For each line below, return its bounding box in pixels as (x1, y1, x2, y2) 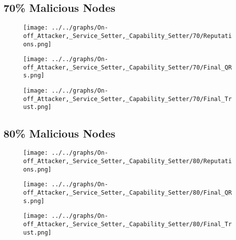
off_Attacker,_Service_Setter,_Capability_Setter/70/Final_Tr (23, 95, 232, 103)
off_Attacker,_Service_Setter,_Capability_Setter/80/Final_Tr (23, 220, 232, 228)
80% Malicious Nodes (3, 125, 116, 140)
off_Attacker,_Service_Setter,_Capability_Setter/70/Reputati (23, 32, 232, 39)
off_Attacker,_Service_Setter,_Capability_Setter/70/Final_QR (23, 64, 232, 71)
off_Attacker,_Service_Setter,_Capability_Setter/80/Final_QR (23, 189, 232, 196)
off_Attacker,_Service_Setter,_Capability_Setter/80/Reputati (23, 157, 232, 165)
